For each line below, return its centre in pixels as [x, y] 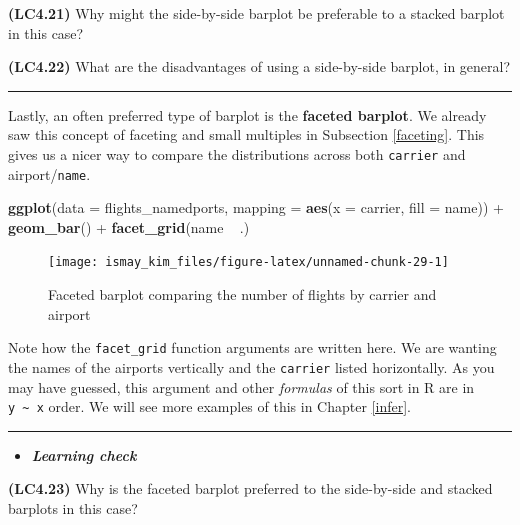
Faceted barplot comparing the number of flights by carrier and [242, 294]
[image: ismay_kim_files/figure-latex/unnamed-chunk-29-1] [248, 262]
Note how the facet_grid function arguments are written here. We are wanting [252, 347]
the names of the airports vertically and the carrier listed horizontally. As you [251, 366]
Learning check [84, 454]
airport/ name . [49, 173]
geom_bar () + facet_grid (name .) [129, 226]
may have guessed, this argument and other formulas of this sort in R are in [241, 386]
